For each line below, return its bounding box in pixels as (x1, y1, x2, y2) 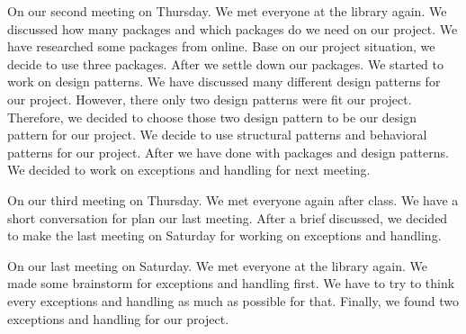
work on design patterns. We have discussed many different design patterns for (7, 72, 441, 91)
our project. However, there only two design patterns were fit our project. (7, 89, 412, 108)
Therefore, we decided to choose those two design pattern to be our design (7, 107, 417, 126)
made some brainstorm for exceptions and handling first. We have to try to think (7, 274, 455, 293)
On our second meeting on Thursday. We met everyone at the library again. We (7, 2, 447, 20)
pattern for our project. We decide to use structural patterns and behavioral (7, 125, 427, 144)
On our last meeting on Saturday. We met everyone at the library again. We (7, 256, 427, 275)
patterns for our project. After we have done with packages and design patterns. (7, 142, 449, 161)
